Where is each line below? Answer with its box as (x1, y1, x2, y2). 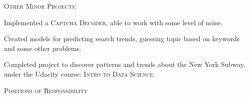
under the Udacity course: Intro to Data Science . (4, 68, 155, 79)
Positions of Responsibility (4, 85, 88, 95)
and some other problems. (4, 43, 82, 53)
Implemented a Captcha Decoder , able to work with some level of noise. (4, 17, 223, 27)
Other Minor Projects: (4, 1, 77, 11)
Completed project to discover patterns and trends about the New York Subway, (4, 59, 246, 69)
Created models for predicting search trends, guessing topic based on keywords (4, 33, 240, 44)
